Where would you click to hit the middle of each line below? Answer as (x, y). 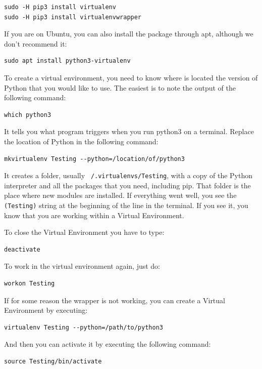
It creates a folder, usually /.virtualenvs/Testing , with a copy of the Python (128, 175)
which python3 (28, 115)
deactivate (22, 249)
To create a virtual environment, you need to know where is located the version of (131, 77)
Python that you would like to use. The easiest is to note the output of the (120, 87)
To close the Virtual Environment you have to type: (84, 232)
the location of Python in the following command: (81, 141)
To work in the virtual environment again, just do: (82, 266)
